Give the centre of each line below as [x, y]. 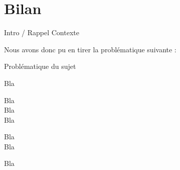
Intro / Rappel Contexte [42, 32]
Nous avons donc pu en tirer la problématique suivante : [90, 49]
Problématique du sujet [40, 66]
